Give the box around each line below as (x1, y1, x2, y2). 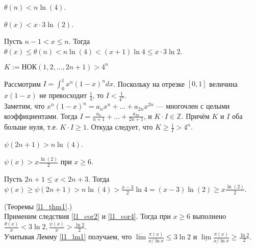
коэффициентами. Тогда (4, 110, 78, 121)
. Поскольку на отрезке (113, 78, 185, 89)
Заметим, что (4, 101, 45, 111)
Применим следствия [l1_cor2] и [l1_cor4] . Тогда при (4, 211, 171, 221)
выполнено (192, 211, 226, 221)
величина (209, 78, 238, 89)
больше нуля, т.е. (4, 121, 58, 132)
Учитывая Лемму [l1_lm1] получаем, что (4, 231, 132, 242)
